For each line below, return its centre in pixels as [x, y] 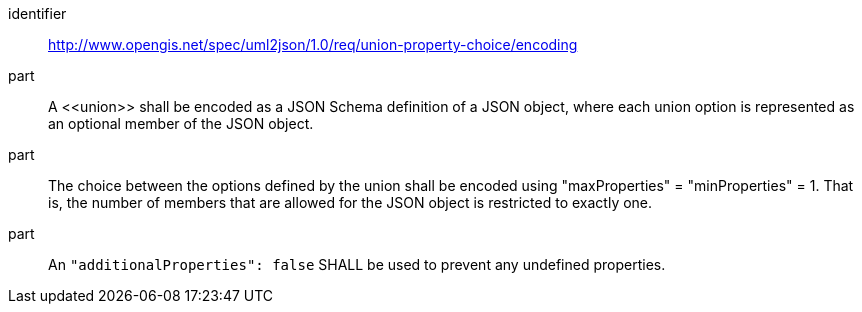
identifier [37, 13]
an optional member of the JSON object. [181, 123]
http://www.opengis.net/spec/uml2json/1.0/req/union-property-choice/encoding [313, 44]
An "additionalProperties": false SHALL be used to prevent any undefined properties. [357, 264]
